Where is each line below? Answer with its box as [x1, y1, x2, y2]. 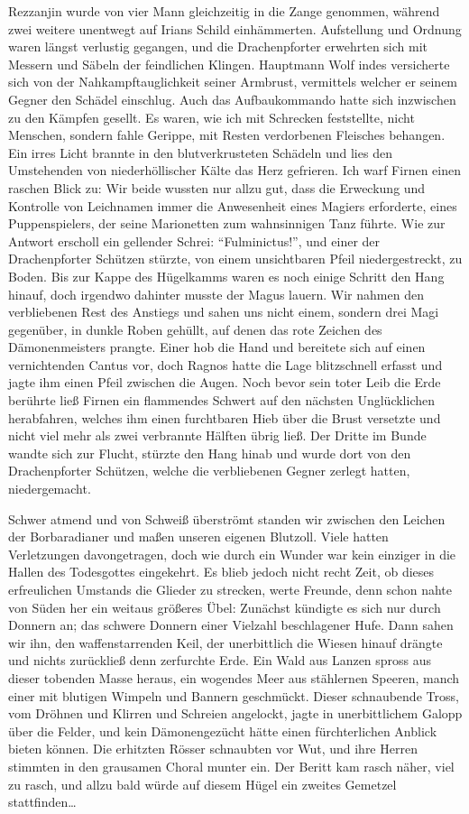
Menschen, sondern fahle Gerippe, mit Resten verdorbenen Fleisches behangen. [8, 125, 446, 144]
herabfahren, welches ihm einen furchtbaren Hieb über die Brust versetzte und [8, 408, 441, 427]
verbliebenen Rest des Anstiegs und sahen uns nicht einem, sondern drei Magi [8, 302, 439, 321]
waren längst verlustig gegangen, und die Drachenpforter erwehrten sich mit [8, 37, 428, 56]
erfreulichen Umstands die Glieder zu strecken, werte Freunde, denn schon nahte [8, 580, 452, 598]
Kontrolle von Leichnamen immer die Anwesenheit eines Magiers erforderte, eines [8, 196, 457, 215]
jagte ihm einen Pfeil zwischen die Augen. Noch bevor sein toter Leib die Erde [8, 373, 441, 392]
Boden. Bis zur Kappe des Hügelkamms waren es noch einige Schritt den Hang [8, 266, 445, 285]
